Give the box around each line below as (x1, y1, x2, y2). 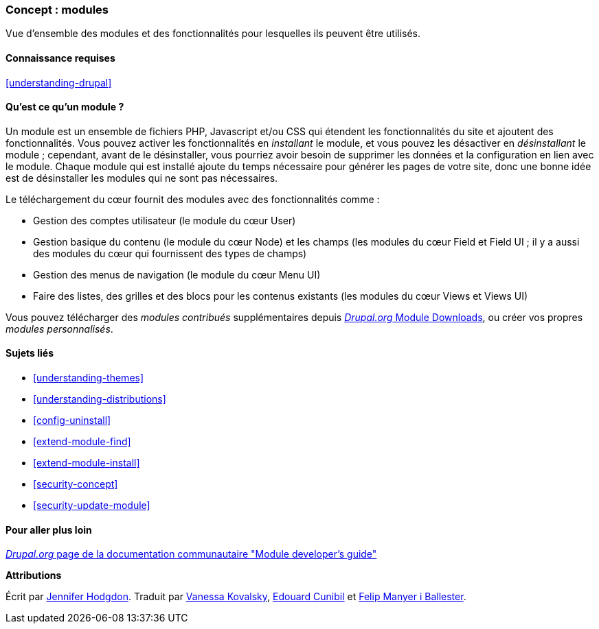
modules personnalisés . (5, 322, 113, 335)
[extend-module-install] (33, 457, 140, 469)
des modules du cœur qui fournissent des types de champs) (33, 247, 307, 259)
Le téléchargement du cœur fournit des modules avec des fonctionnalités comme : (5, 193, 380, 205)
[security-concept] (33, 478, 118, 490)
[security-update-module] (33, 499, 150, 512)
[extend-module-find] (33, 436, 131, 448)
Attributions (5, 569, 62, 582)
